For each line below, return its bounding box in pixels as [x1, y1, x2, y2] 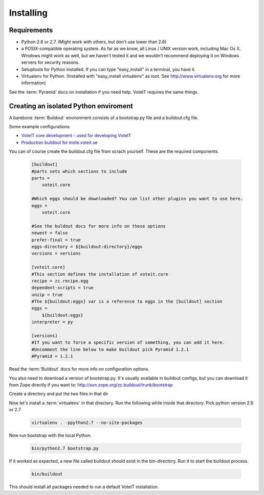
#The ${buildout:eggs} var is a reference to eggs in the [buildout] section [31, 299, 222, 305]
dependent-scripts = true [31, 285, 94, 291]
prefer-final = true [31, 237, 81, 242]
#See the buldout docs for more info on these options [31, 223, 166, 229]
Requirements [9, 26, 53, 34]
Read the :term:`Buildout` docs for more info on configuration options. [9, 366, 150, 372]
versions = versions [31, 251, 81, 257]
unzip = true [31, 292, 63, 297]
